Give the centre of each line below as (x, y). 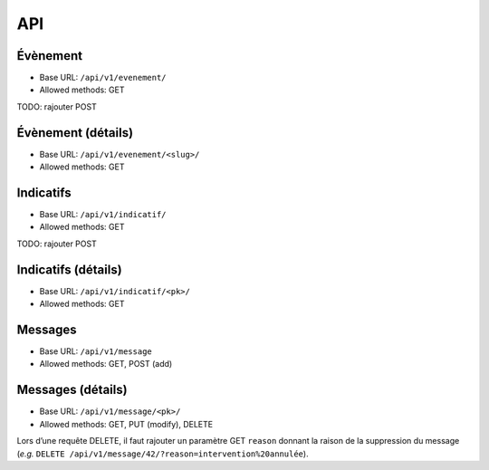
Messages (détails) (72, 390)
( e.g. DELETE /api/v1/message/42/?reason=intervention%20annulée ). (163, 454)
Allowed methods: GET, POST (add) (106, 364)
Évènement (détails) (75, 133)
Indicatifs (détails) (69, 269)
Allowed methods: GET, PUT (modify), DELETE (126, 424)
